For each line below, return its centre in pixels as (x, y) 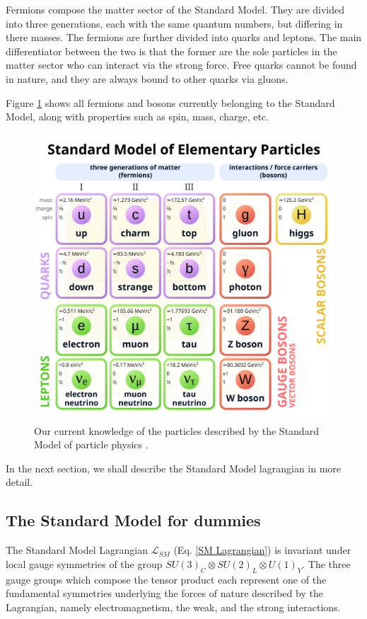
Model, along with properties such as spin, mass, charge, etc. (137, 117)
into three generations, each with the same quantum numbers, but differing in (174, 23)
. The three (326, 563)
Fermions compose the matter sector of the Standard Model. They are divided (175, 9)
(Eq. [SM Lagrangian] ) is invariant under (262, 550)
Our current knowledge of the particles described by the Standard (176, 430)
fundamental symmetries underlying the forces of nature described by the (164, 593)
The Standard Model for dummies (133, 520)
